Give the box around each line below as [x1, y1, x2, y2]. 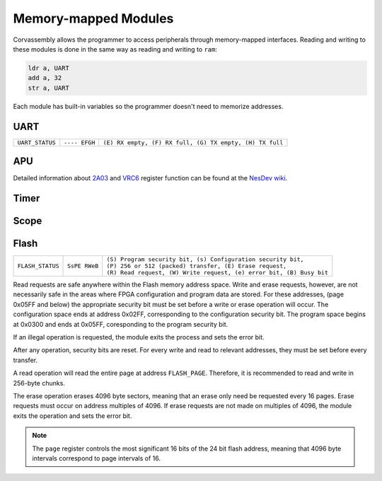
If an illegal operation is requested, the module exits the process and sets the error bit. [13, 333, 265, 341]
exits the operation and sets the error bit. [13, 411, 132, 420]
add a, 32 [28, 74, 62, 82]
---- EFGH [64, 139, 95, 146]
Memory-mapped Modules [13, 11, 174, 26]
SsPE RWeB [67, 262, 99, 270]
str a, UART [28, 83, 70, 92]
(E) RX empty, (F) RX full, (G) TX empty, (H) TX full [103, 139, 284, 146]
